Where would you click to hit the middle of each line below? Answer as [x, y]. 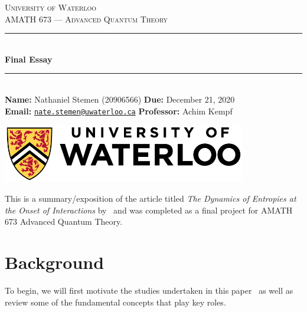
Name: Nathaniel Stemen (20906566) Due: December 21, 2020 [120, 99]
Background [55, 262]
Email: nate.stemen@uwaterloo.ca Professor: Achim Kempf [119, 111]
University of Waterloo [51, 7]
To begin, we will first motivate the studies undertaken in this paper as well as [149, 290]
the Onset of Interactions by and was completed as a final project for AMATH [149, 210]
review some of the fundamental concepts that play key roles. [115, 302]
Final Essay [29, 59]
